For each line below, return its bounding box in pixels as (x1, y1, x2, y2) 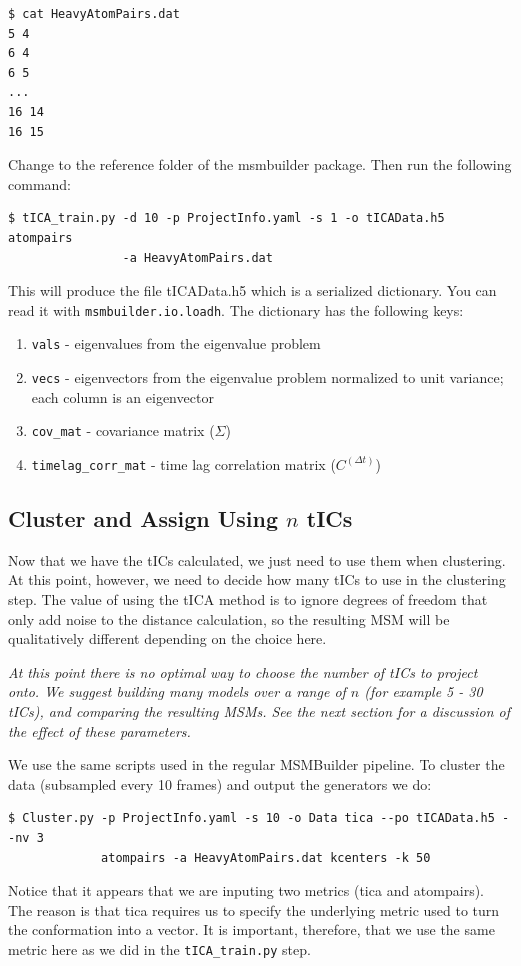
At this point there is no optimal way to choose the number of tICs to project (8, 661, 478, 682)
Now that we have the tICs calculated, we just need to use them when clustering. (8, 549, 506, 570)
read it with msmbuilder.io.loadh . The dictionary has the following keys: (8, 299, 464, 320)
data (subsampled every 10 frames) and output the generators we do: (8, 773, 432, 794)
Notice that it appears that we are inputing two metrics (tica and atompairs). (8, 880, 484, 901)
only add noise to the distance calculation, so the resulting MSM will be (8, 608, 450, 629)
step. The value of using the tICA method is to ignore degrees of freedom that (8, 588, 488, 609)
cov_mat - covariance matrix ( (31, 420, 215, 441)
